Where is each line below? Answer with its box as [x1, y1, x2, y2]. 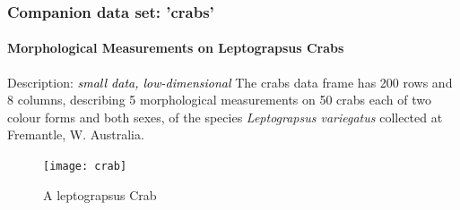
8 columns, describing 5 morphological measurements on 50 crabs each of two [7, 90, 431, 109]
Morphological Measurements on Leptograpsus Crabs [7, 38, 344, 57]
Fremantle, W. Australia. [7, 125, 144, 144]
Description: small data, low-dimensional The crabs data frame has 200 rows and [7, 72, 453, 91]
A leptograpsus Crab [43, 185, 157, 204]
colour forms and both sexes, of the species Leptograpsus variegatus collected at [7, 107, 443, 126]
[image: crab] [43, 160, 127, 173]
